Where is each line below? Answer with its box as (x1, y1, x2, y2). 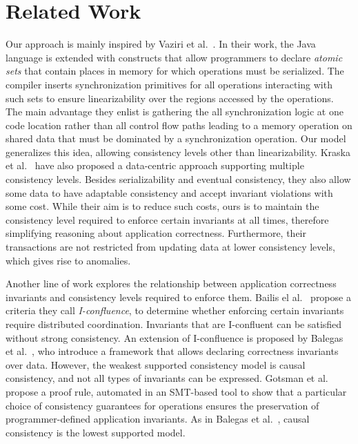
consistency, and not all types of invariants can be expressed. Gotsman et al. (6, 371, 328, 385)
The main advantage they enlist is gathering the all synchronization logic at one (6, 104, 344, 119)
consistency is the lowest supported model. (6, 425, 186, 439)
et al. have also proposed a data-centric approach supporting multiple (6, 158, 304, 173)
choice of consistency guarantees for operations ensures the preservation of (6, 398, 319, 412)
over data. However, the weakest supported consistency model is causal (6, 357, 306, 371)
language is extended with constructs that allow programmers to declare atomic (6, 50, 343, 64)
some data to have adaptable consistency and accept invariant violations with (6, 185, 333, 200)
